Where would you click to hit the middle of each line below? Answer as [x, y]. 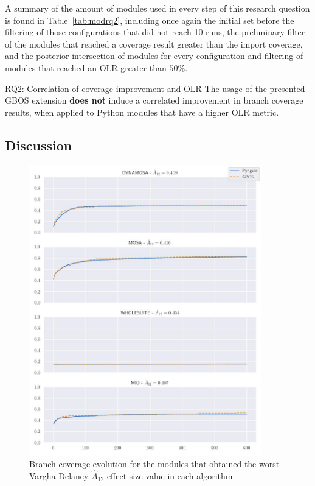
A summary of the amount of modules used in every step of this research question [157, 8]
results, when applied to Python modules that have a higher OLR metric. [142, 112]
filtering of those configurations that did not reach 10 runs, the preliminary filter [155, 32]
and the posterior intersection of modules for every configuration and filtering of [154, 56]
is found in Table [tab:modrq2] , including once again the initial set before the [150, 20]
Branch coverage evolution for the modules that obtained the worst [154, 464]
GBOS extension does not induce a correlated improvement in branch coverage [154, 100]
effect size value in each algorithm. [171, 475]
